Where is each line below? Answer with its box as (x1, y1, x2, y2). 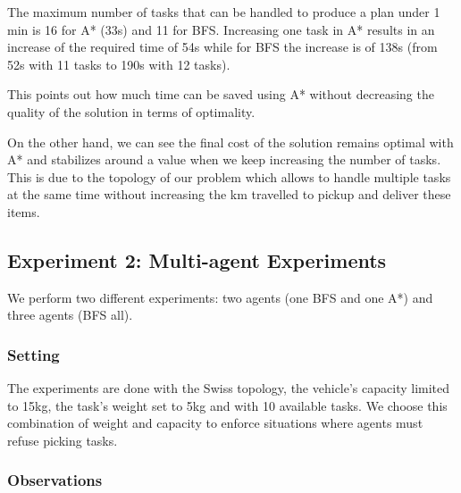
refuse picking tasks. (7, 430, 118, 449)
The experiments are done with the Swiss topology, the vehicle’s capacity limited (7, 379, 450, 397)
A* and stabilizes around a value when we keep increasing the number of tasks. (7, 150, 441, 169)
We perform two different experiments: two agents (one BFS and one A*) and (7, 288, 433, 306)
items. (7, 202, 40, 221)
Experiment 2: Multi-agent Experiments (7, 246, 387, 273)
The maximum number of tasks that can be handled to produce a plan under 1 (7, 3, 440, 21)
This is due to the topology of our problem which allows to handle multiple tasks (7, 167, 451, 186)
